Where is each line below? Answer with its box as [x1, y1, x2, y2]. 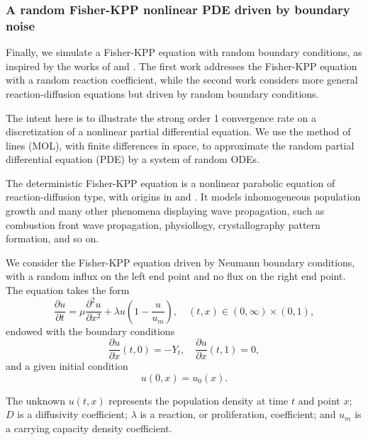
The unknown [6, 393, 66, 407]
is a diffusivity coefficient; [17, 407, 128, 422]
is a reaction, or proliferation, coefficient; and [140, 407, 336, 422]
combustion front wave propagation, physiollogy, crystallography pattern [6, 217, 320, 232]
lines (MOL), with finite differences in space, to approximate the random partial [6, 137, 355, 152]
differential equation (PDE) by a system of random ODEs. [6, 152, 260, 167]
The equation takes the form [6, 283, 130, 298]
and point [298, 393, 340, 407]
